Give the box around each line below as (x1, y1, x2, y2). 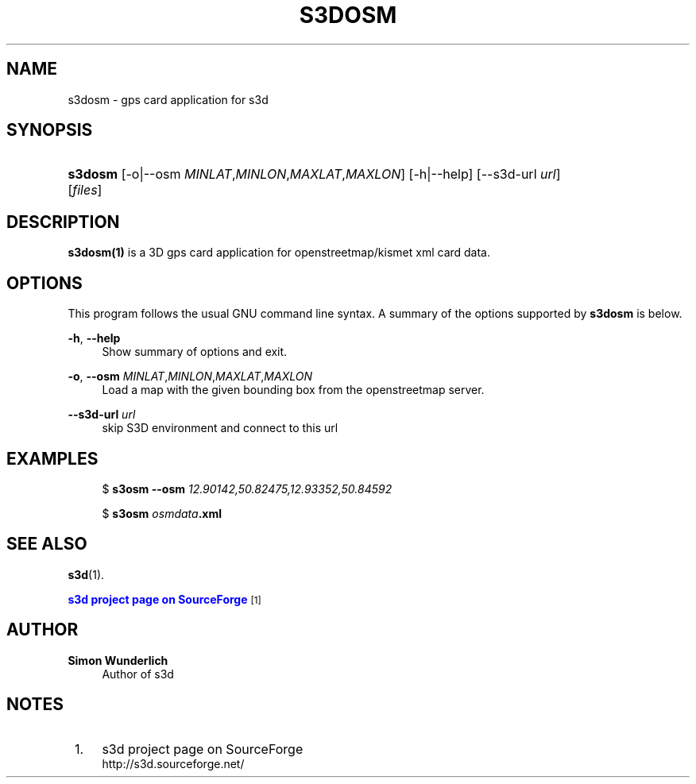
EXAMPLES (6, 448, 99, 469)
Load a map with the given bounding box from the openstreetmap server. (102, 383, 485, 397)
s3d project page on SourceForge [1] (68, 592, 261, 606)
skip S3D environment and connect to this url (102, 421, 338, 435)
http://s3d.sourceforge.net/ (102, 756, 245, 770)
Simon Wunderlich (68, 653, 168, 667)
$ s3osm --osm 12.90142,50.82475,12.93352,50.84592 (102, 481, 392, 496)
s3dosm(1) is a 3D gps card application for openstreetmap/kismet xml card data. (68, 245, 491, 260)
